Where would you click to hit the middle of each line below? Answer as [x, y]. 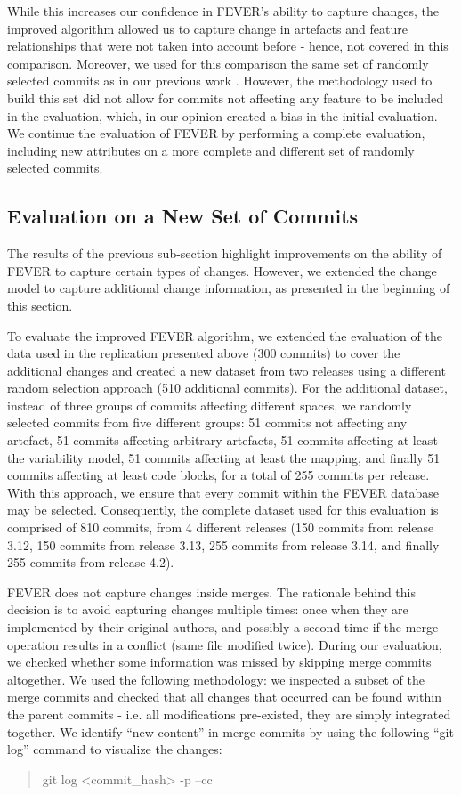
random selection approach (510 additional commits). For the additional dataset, [227, 388]
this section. [40, 305]
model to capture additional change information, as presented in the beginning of [229, 288]
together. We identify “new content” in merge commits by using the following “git [230, 731]
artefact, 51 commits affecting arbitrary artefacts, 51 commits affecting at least [222, 440]
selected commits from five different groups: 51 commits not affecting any [207, 422]
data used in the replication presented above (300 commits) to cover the [204, 353]
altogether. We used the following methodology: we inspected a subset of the [216, 679]
